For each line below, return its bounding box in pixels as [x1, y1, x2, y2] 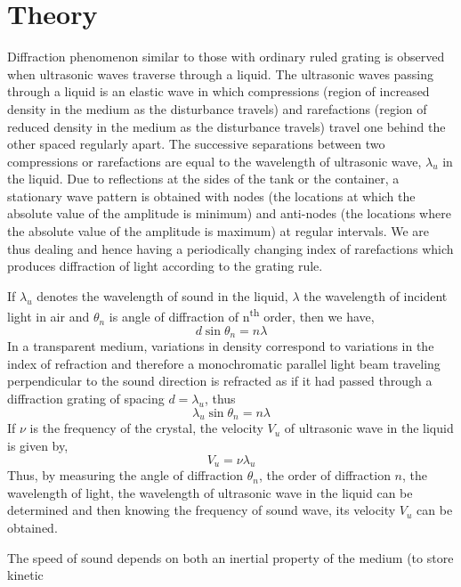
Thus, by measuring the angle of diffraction [7, 466, 244, 485]
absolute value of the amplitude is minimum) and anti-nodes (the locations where [7, 204, 451, 223]
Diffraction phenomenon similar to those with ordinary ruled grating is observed [7, 47, 445, 66]
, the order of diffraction [259, 466, 391, 485]
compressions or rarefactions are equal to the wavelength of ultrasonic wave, [7, 151, 422, 170]
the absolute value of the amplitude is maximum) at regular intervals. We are [7, 222, 430, 241]
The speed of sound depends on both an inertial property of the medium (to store [7, 548, 454, 567]
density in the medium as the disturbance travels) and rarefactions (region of [7, 99, 427, 118]
